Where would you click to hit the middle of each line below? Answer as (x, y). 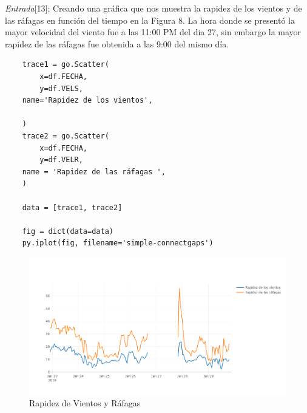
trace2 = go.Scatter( (66, 136)
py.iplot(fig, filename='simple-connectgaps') (118, 243)
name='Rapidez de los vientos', (87, 101)
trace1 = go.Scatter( (66, 65)
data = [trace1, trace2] (72, 207)
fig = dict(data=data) (68, 231)
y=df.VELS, (61, 88)
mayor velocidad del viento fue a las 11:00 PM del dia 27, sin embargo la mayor (153, 32)
